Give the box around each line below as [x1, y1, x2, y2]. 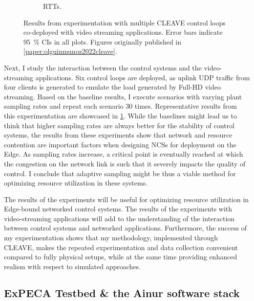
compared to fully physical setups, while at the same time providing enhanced [4, 252, 237, 262]
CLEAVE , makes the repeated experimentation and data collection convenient [4, 242, 238, 252]
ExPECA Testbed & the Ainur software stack [4, 285, 240, 300]
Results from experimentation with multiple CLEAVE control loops [23, 17, 226, 27]
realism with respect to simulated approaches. [4, 261, 141, 271]
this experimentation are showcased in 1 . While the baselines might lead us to [4, 110, 237, 120]
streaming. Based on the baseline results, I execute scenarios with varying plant [4, 91, 242, 101]
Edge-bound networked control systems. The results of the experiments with [4, 204, 233, 214]
